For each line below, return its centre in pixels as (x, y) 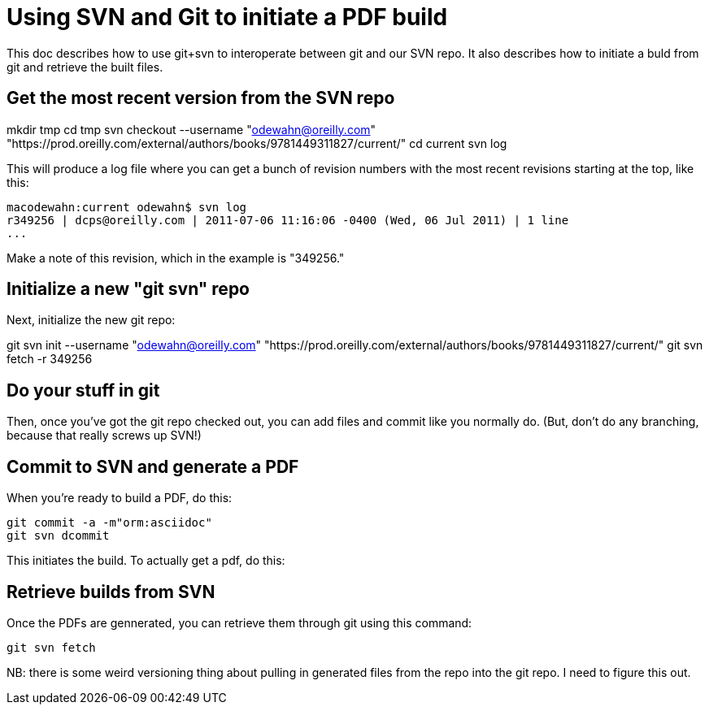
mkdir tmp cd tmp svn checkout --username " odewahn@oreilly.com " (191, 129)
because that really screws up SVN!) (104, 436)
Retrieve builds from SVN (111, 592)
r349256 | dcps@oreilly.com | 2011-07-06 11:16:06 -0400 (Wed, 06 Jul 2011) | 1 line (288, 220)
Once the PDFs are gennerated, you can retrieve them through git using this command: (239, 622)
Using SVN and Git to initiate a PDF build (227, 17)
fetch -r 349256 (50, 359)
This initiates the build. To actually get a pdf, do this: (146, 561)
